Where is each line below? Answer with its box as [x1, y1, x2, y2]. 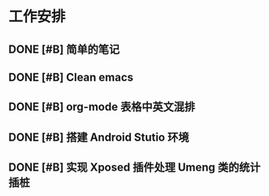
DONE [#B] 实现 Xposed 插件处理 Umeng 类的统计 [8, 160, 261, 175]
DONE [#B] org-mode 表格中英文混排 [8, 100, 196, 114]
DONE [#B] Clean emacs [8, 70, 134, 84]
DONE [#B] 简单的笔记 [8, 42, 120, 56]
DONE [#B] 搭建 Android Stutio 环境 [8, 130, 189, 144]
